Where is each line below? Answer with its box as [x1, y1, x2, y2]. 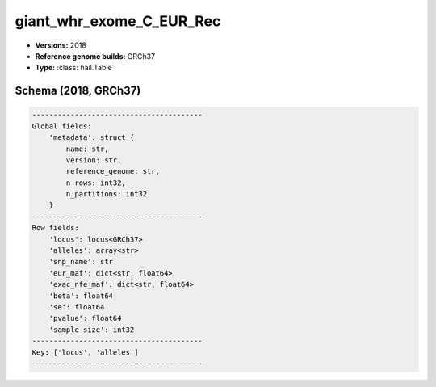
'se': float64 [48, 302, 105, 311]
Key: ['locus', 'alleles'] [31, 347, 139, 357]
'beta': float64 [48, 291, 113, 301]
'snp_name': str [48, 257, 113, 267]
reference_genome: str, [65, 166, 161, 176]
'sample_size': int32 [48, 325, 135, 334]
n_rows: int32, [65, 178, 127, 187]
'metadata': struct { [48, 133, 135, 142]
